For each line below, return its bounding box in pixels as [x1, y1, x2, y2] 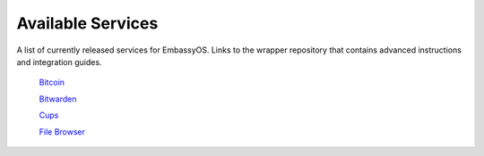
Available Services [16, 13, 159, 33]
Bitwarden [39, 94, 77, 104]
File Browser [39, 126, 85, 137]
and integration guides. [16, 56, 102, 67]
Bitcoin [39, 77, 65, 88]
